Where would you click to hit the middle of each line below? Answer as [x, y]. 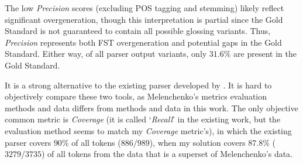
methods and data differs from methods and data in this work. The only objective [151, 107]
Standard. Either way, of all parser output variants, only [106, 54]
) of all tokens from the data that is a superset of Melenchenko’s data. [167, 154]
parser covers [28, 142]
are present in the [265, 54]
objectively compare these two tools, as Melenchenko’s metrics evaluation [136, 96]
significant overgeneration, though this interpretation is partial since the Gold [144, 19]
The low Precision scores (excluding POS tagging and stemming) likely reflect [144, 8]
